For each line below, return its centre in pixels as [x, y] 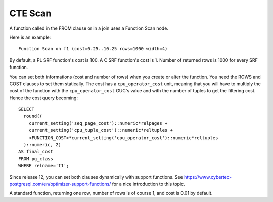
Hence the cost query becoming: [44, 98]
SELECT [27, 109]
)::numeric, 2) [42, 145]
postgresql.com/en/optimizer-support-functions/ [60, 184]
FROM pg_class [36, 158]
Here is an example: [30, 37]
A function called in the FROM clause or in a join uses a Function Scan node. [89, 28]
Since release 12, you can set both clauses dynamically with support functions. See [96, 177]
